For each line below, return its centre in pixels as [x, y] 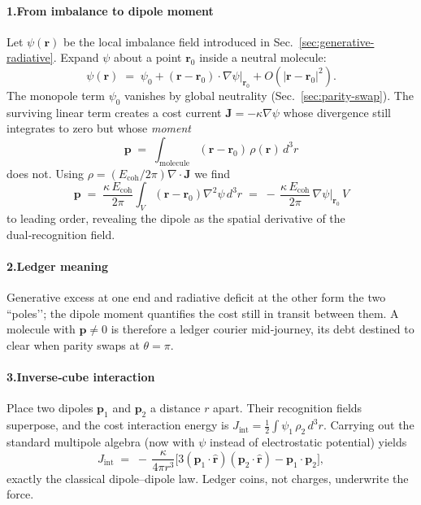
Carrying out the [372, 425]
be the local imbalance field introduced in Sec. [178, 41]
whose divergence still [337, 112]
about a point [148, 57]
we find [213, 173]
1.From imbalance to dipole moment [110, 10]
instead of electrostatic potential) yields [308, 441]
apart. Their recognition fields [288, 408]
